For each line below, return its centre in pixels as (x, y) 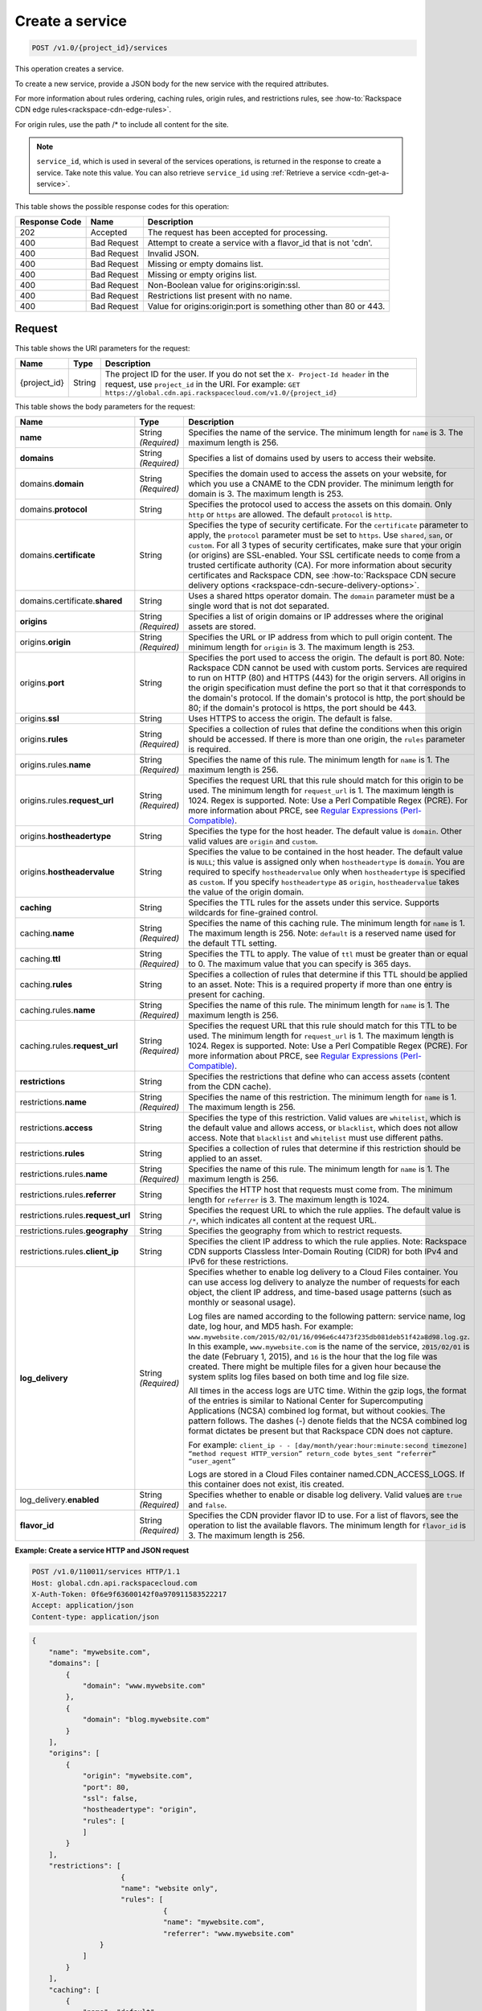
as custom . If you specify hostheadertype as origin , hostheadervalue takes (324, 882)
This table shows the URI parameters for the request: (102, 348)
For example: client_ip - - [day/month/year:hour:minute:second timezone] (328, 1446)
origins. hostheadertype (65, 837)
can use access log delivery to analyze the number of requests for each (324, 1282)
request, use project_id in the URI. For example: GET (202, 384)
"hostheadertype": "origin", (140, 1809)
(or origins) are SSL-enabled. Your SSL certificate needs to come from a (325, 555)
